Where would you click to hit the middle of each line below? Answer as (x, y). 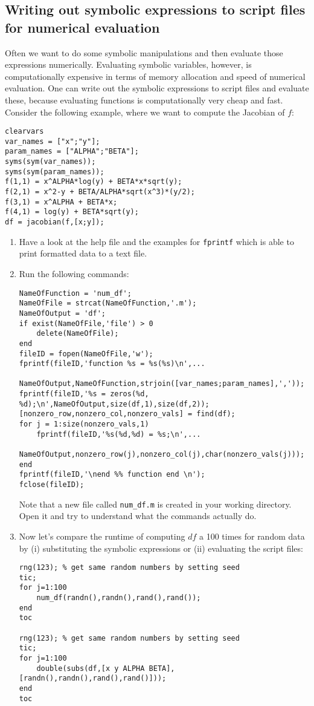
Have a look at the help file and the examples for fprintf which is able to (156, 241)
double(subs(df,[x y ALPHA (91, 668)
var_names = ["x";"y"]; (53, 141)
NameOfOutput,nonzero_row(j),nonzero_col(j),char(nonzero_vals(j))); (162, 455)
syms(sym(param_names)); (55, 172)
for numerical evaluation (82, 27)
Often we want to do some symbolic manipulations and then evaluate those (144, 52)
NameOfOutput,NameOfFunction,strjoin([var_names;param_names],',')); (162, 384)
